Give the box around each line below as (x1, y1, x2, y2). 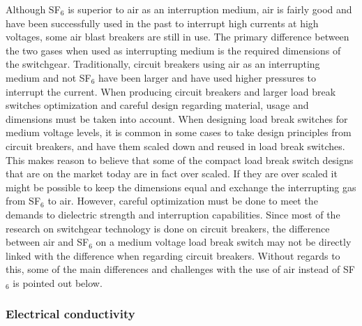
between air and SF (6, 235, 89, 249)
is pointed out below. (13, 275, 103, 290)
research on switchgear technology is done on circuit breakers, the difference (6, 221, 330, 235)
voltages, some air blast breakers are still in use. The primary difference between (6, 29, 349, 44)
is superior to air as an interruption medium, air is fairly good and (68, 2, 352, 16)
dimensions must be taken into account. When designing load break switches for (6, 111, 348, 126)
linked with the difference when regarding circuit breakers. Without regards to (6, 248, 340, 262)
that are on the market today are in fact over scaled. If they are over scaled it (6, 166, 338, 181)
